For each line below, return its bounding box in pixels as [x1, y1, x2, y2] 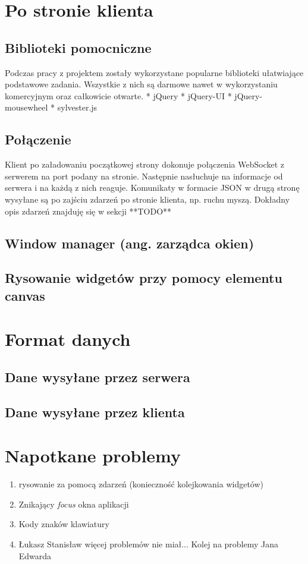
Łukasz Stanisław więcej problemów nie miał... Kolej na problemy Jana [18, 537, 279, 550]
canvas [5, 286, 45, 304]
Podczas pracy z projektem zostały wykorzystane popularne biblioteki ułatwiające [5, 66, 304, 78]
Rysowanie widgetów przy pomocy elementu [5, 269, 282, 287]
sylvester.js [57, 101, 98, 114]
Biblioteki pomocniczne [5, 38, 152, 56]
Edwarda [18, 549, 52, 562]
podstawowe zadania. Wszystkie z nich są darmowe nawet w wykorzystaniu [5, 78, 278, 90]
